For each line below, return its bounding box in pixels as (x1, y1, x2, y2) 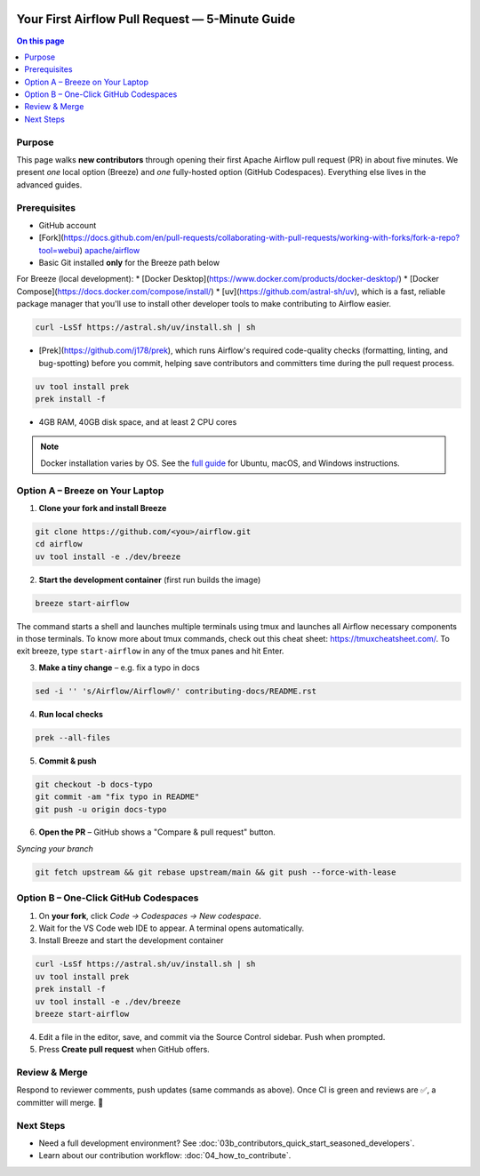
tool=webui (38, 244, 80, 255)
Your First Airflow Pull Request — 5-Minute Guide (16, 12, 296, 27)
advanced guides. (16, 179, 83, 190)
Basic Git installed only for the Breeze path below (38, 258, 220, 268)
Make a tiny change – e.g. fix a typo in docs (38, 662, 200, 673)
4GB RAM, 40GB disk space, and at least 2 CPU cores (38, 416, 237, 427)
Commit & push (38, 756, 97, 766)
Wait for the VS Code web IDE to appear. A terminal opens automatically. (38, 923, 305, 933)
